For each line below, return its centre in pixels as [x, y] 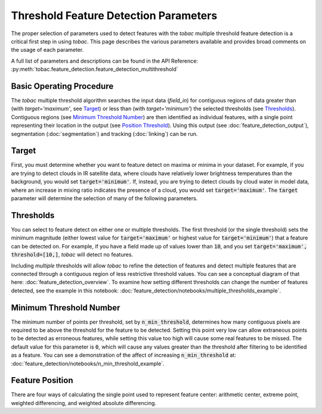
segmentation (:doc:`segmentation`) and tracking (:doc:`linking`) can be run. [104, 133]
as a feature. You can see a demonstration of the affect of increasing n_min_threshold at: [124, 355]
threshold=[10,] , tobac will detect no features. [72, 255]
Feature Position [42, 380]
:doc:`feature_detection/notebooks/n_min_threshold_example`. [88, 363]
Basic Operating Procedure [62, 86]
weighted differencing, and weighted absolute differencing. [84, 403]
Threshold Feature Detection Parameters [114, 15]
